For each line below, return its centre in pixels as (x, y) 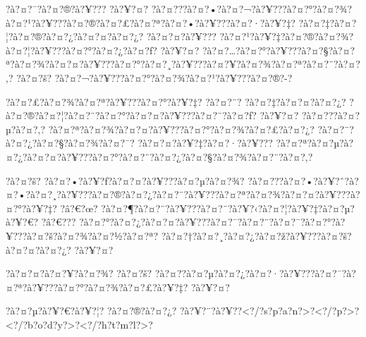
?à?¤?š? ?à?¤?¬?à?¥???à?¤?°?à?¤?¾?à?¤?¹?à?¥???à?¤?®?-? (154, 77)
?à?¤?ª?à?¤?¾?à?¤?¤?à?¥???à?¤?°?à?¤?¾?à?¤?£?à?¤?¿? (181, 129)
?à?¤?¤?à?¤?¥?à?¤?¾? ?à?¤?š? (79, 273)
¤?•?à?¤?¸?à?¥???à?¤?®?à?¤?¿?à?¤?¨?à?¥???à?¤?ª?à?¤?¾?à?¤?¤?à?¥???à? (183, 194)
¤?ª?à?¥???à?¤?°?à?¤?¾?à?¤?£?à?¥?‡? (97, 287)
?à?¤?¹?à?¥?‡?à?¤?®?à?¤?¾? (287, 36)
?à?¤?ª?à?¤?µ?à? (315, 143)
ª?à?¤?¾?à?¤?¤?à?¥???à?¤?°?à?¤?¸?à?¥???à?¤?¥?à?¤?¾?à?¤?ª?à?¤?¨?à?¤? (183, 64)
